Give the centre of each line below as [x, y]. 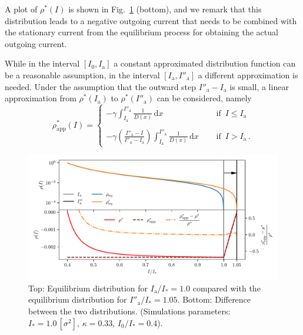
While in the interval [42, 63]
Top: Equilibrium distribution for [88, 288]
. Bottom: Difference [214, 299]
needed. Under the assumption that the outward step [101, 86]
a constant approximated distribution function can [205, 63]
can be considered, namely [204, 98]
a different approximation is [248, 74]
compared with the [227, 288]
